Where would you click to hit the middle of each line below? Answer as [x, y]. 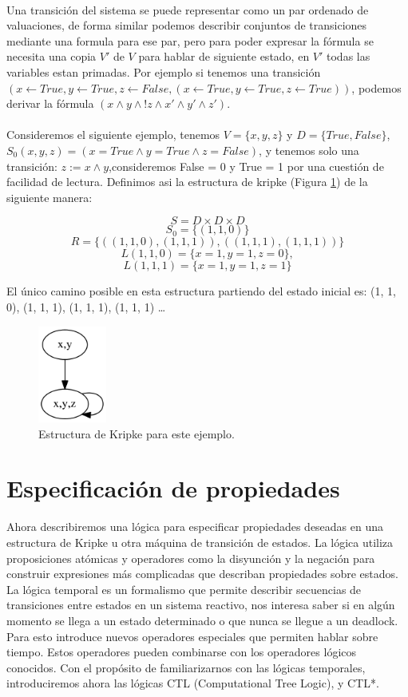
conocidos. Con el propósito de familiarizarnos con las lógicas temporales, [186, 667]
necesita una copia [51, 56]
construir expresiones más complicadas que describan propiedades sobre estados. [202, 574]
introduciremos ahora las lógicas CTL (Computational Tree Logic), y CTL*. [193, 683]
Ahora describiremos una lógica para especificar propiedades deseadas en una [195, 527]
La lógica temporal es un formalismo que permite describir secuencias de [184, 589]
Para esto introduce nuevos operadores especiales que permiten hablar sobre [192, 636]
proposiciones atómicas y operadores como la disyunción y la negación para [191, 558]
